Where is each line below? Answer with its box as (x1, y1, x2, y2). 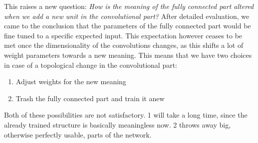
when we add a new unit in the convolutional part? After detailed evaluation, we (4, 10, 250, 21)
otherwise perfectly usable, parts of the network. (4, 129, 152, 140)
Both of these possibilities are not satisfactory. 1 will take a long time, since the (4, 110, 248, 120)
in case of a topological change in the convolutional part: (4, 59, 178, 70)
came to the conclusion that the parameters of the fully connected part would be (4, 20, 251, 31)
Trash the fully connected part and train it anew (15, 93, 165, 103)
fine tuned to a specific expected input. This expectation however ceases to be (4, 30, 243, 40)
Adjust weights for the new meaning (15, 76, 126, 87)
